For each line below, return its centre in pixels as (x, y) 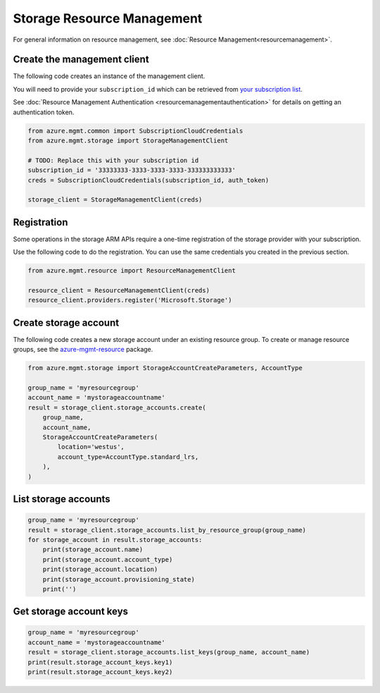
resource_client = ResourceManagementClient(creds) (119, 290)
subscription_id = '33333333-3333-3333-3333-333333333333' (132, 170)
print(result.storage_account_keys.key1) (100, 662)
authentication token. (44, 112)
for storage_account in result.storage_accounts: (115, 540)
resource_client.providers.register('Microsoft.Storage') (130, 300)
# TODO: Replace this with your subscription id (113, 160)
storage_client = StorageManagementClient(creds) (115, 200)
